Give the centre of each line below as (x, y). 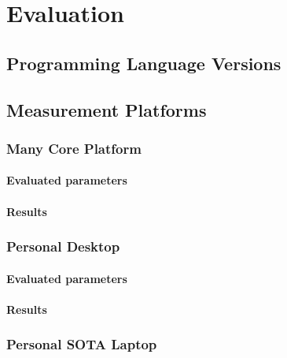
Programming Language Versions (144, 63)
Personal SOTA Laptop (82, 344)
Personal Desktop (63, 246)
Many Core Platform (74, 148)
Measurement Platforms (107, 109)
